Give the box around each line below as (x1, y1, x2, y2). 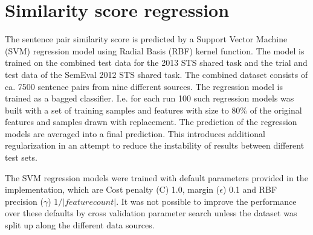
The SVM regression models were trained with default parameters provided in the (5, 171, 308, 184)
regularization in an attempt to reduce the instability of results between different (5, 139, 305, 152)
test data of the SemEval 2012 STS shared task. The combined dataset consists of (5, 68, 308, 80)
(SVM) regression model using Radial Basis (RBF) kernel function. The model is (5, 44, 305, 57)
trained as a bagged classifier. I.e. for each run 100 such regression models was (5, 92, 294, 105)
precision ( (5, 195, 44, 207)
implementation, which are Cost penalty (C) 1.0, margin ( (5, 183, 220, 196)
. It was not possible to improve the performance (116, 195, 297, 207)
